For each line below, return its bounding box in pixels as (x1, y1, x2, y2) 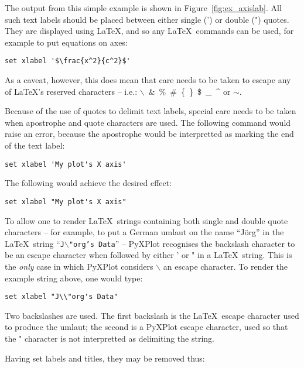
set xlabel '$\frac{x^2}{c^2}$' (5, 57, 131, 66)
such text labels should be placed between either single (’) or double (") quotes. (5, 13, 289, 25)
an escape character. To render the (163, 260, 288, 272)
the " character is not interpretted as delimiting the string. (5, 332, 214, 344)
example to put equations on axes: (5, 36, 128, 48)
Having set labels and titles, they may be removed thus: (5, 352, 205, 364)
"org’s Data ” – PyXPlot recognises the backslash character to (69, 237, 295, 249)
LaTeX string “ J (5, 237, 64, 249)
